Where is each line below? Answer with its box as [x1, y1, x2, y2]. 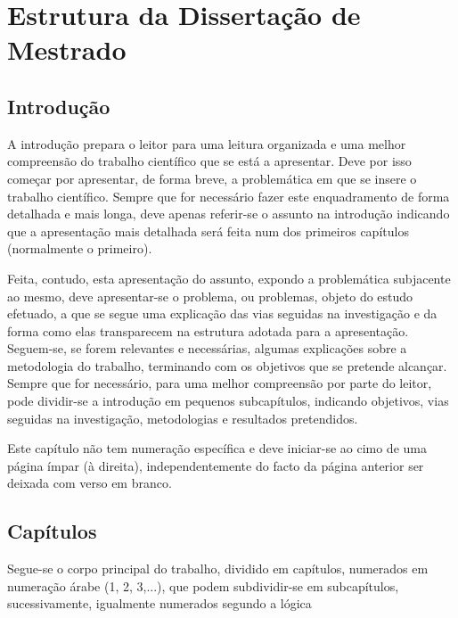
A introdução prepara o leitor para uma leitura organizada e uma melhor [7, 134, 406, 152]
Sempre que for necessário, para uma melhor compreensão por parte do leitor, [7, 374, 432, 392]
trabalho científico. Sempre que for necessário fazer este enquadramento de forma [7, 186, 450, 205]
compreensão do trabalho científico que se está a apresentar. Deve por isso [7, 152, 412, 170]
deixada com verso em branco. [7, 474, 172, 492]
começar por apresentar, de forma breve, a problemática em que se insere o [7, 169, 417, 187]
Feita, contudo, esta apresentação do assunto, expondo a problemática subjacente [7, 268, 451, 287]
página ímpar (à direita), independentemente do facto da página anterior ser [7, 456, 424, 474]
